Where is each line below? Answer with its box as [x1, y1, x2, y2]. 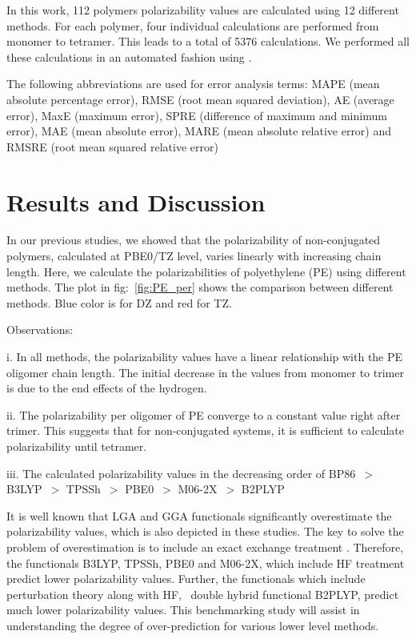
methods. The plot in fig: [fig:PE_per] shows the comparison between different [6, 279, 394, 295]
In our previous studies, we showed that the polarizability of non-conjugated [6, 231, 381, 248]
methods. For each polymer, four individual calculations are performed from [6, 17, 379, 34]
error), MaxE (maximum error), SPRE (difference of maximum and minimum [6, 106, 387, 123]
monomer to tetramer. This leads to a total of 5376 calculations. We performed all [6, 33, 410, 50]
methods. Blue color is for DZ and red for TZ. [6, 294, 232, 311]
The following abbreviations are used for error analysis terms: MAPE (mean [6, 75, 380, 92]
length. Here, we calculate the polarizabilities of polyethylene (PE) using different [6, 263, 406, 279]
